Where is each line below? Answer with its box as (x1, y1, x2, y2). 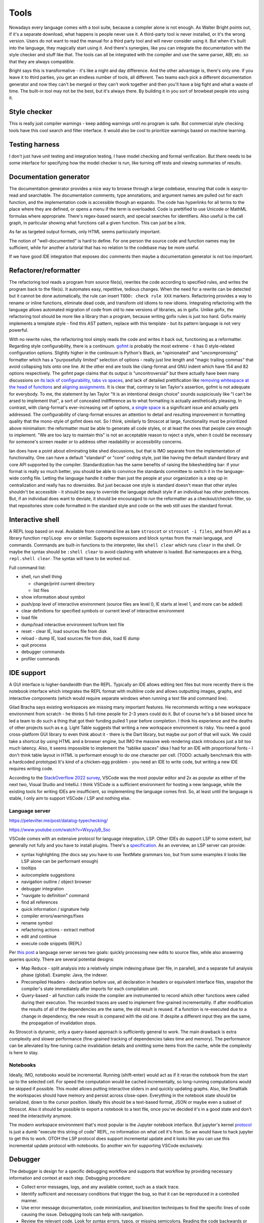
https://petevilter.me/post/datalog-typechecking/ (9, 817, 108, 824)
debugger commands (21, 649, 65, 655)
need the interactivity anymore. (9, 1113, 72, 1119)
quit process (21, 642, 46, 648)
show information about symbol (21, 594, 85, 600)
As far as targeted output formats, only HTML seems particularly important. (9, 229, 161, 235)
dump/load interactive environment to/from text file (21, 621, 125, 627)
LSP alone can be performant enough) (21, 859, 99, 864)
